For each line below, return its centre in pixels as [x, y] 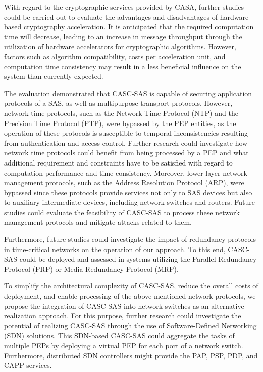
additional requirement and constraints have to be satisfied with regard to [118, 162]
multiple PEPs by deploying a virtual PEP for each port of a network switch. [124, 345]
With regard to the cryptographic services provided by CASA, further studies [124, 7]
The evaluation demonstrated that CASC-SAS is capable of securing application [128, 93]
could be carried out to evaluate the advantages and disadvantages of [111, 16]
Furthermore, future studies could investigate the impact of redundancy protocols [130, 239]
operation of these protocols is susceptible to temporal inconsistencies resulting [126, 133]
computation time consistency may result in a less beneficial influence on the [123, 66]
